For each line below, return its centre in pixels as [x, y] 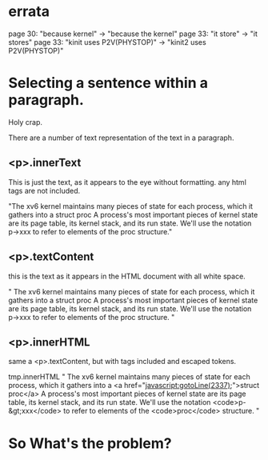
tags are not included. [44, 190]
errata [29, 12]
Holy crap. [25, 122]
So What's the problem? [90, 443]
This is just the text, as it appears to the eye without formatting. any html [127, 182]
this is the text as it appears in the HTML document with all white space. [127, 276]
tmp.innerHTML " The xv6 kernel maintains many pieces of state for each [129, 377]
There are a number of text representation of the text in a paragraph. [121, 138]
